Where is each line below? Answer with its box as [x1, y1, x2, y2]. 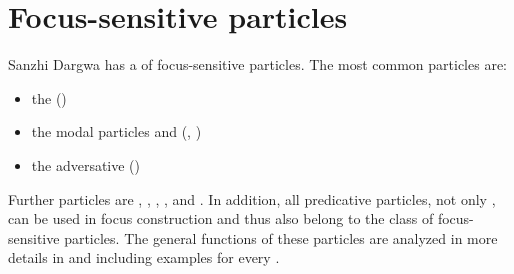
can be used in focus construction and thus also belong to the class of [8, 208, 434, 229]
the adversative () [31, 154, 141, 175]
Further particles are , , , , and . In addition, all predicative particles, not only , [8, 188, 496, 209]
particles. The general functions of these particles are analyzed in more [64, 227, 498, 248]
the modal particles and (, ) [31, 121, 202, 142]
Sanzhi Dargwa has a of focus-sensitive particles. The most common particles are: [8, 54, 507, 75]
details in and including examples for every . [8, 247, 280, 268]
